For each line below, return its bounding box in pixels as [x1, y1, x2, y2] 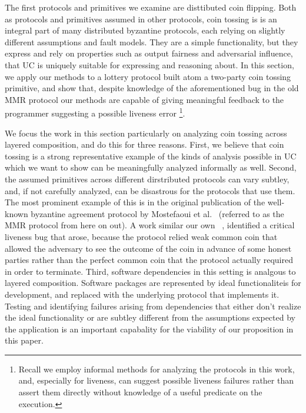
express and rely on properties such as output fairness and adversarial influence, [5, 47, 293, 59]
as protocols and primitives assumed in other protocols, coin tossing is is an [5, 12, 277, 25]
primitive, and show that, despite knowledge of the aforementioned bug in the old [5, 82, 299, 94]
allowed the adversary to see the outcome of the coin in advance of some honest [5, 242, 292, 254]
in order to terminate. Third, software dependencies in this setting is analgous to [5, 265, 296, 277]
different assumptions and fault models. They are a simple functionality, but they [5, 35, 298, 48]
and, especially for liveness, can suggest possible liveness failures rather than [18, 374, 294, 387]
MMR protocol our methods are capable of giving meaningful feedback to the [5, 93, 284, 105]
